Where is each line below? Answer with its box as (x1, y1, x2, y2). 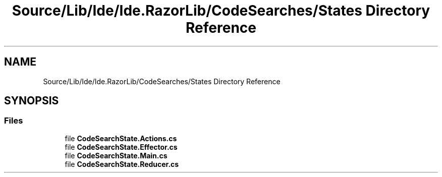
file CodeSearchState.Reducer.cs (65, 159, 179, 168)
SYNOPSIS (4, 94, 59, 107)
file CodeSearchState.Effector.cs (65, 142, 178, 151)
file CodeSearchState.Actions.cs (65, 134, 177, 143)
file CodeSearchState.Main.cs (65, 151, 168, 160)
